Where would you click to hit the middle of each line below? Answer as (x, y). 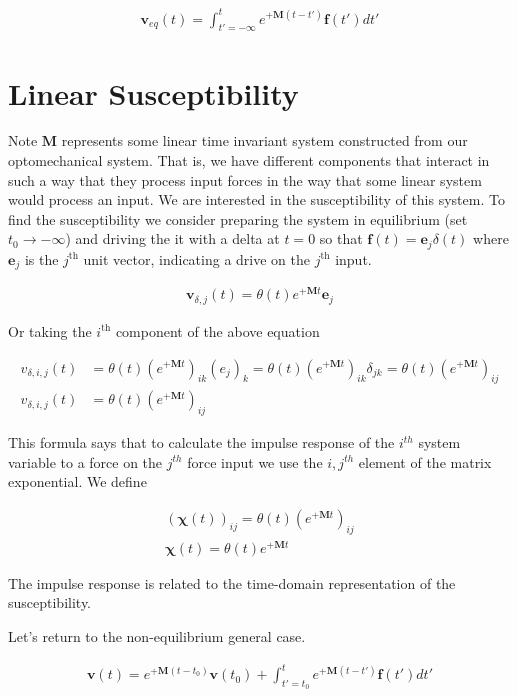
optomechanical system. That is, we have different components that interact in (249, 160)
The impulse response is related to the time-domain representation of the (232, 582)
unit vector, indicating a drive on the (196, 258)
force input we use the (255, 461)
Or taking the (50, 330)
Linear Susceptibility (153, 92)
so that (341, 238)
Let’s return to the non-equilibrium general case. (157, 636)
